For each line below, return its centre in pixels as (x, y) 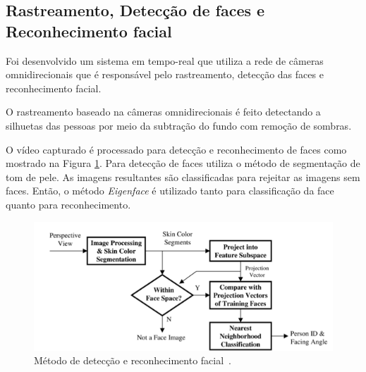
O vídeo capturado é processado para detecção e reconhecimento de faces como (176, 149)
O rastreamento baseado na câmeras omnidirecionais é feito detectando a (163, 112)
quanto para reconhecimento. (68, 204)
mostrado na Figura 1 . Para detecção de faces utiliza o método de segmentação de (183, 163)
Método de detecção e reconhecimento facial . (133, 360)
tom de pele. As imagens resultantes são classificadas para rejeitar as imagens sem (183, 176)
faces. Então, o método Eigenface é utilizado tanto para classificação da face (170, 191)
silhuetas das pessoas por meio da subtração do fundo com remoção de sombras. (179, 125)
